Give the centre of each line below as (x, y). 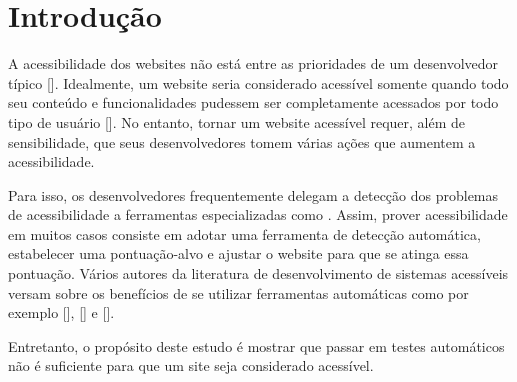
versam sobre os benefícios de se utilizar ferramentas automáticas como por (238, 292)
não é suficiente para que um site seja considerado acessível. (191, 365)
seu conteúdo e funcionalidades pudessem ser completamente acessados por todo (253, 102)
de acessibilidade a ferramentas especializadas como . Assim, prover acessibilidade (258, 214)
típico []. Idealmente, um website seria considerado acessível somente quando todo (258, 82)
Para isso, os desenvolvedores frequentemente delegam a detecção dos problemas (253, 194)
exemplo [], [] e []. (61, 312)
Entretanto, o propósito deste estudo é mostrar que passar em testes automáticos (256, 345)
